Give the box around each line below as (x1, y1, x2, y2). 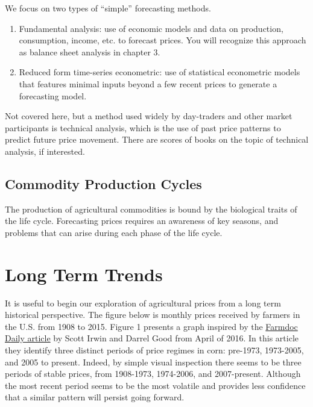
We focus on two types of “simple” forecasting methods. (5, 2, 211, 14)
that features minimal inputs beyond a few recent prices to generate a (19, 77, 277, 90)
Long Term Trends (5, 261, 163, 286)
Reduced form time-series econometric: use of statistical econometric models (19, 66, 300, 78)
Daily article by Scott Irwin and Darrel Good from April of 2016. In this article (5, 332, 299, 344)
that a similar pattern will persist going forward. (5, 391, 185, 403)
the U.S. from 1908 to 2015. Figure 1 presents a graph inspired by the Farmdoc (5, 320, 298, 332)
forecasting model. (19, 89, 87, 102)
